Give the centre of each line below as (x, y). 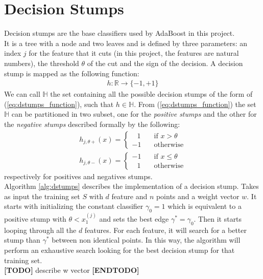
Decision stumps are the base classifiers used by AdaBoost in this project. (119, 33)
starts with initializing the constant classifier (74, 206)
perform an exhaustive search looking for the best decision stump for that (119, 250)
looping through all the (40, 230)
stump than (22, 240)
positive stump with (35, 218)
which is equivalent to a (205, 206)
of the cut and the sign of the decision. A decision (165, 63)
